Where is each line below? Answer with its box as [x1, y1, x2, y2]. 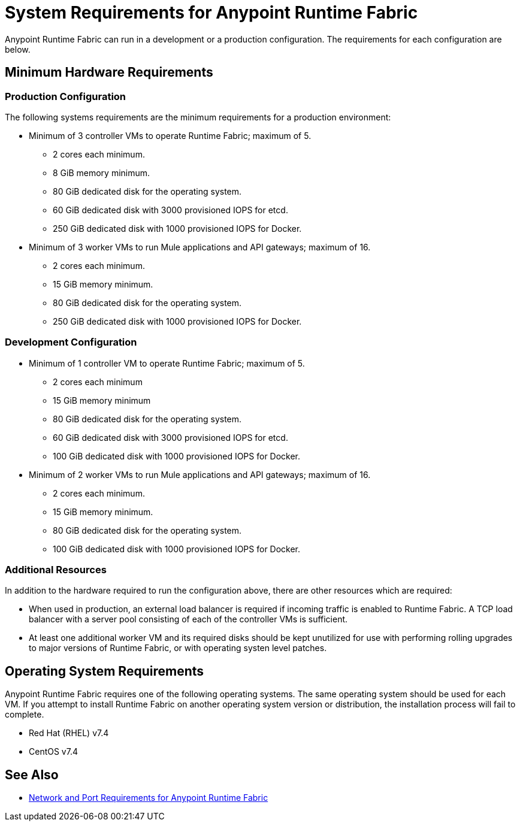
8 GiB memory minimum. [53, 167, 150, 178]
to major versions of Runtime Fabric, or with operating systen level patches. [29, 643, 327, 653]
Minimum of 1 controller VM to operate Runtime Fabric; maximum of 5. [29, 358, 305, 368]
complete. [5, 709, 44, 720]
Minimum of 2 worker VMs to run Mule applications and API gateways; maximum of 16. [29, 469, 371, 480]
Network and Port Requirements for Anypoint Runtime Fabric [29, 792, 268, 803]
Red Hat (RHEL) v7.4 [29, 728, 109, 739]
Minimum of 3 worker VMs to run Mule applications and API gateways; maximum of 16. [29, 241, 371, 252]
